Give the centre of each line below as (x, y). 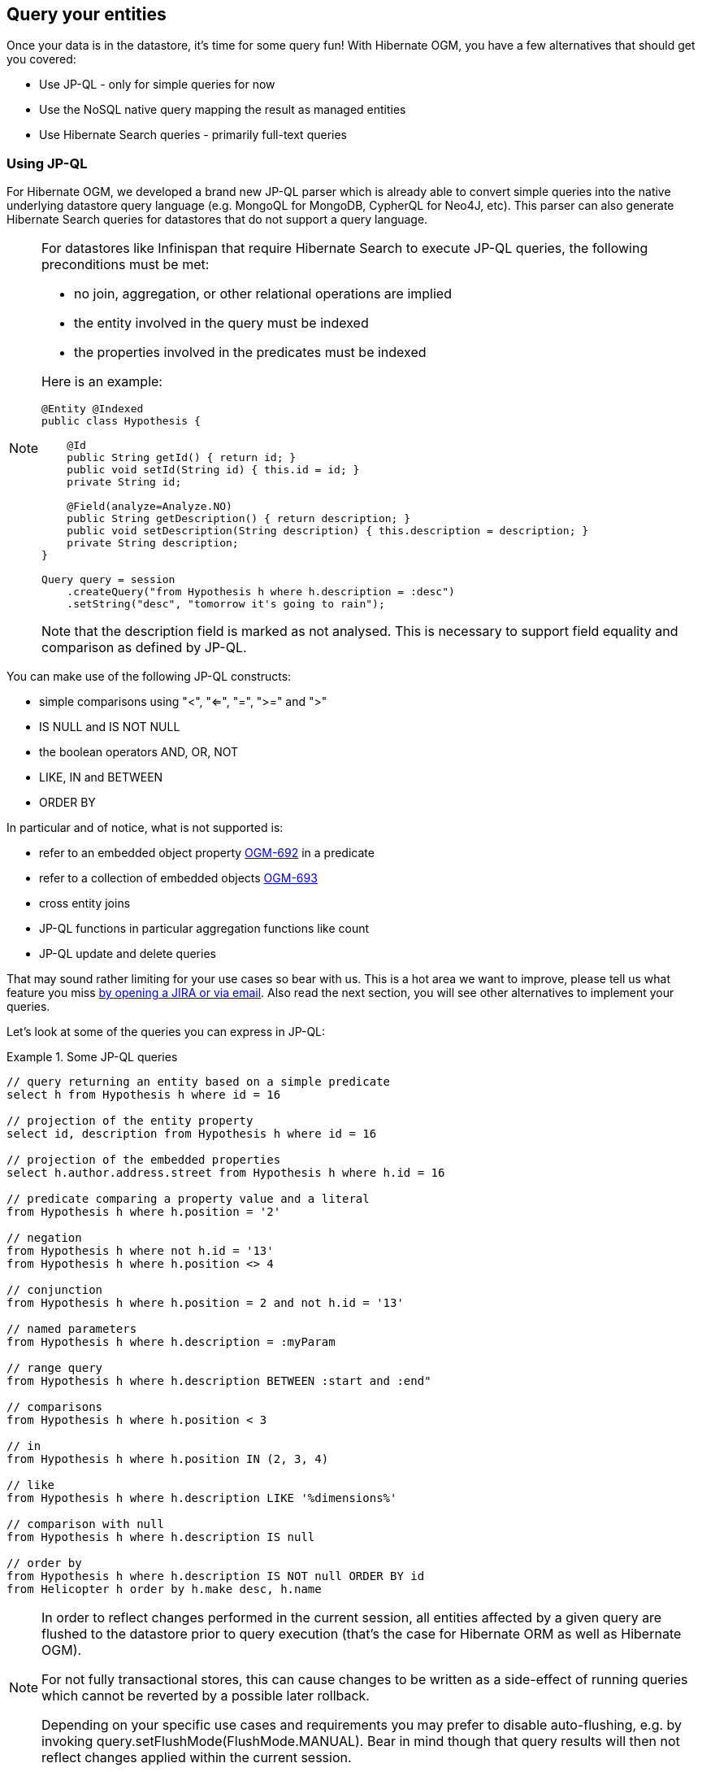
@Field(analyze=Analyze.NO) (149, 507)
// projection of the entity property (130, 1121)
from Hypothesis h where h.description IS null (161, 1537)
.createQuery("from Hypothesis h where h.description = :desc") (261, 592)
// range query (55, 1368)
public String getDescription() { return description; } (239, 519)
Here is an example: (102, 382)
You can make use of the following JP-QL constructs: (149, 677)
